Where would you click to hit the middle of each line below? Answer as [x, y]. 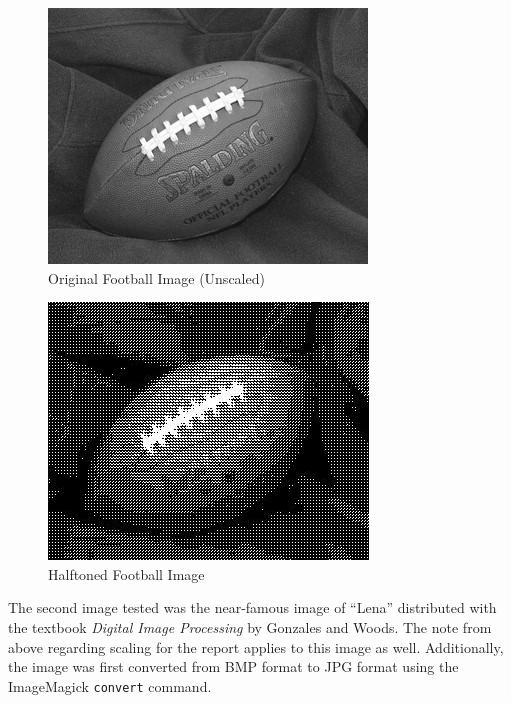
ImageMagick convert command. [110, 685]
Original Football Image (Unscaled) [156, 277]
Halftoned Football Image [126, 573]
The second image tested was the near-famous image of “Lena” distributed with [252, 607]
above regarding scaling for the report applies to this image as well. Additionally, [256, 646]
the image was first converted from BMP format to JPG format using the [233, 666]
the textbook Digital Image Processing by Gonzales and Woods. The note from [250, 626]
